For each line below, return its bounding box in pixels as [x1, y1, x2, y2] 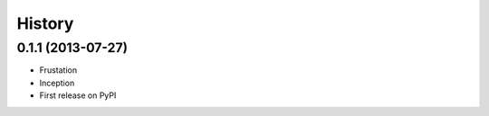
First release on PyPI [39, 90, 117, 101]
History [16, 13, 74, 33]
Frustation [39, 65, 77, 76]
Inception [39, 77, 75, 88]
